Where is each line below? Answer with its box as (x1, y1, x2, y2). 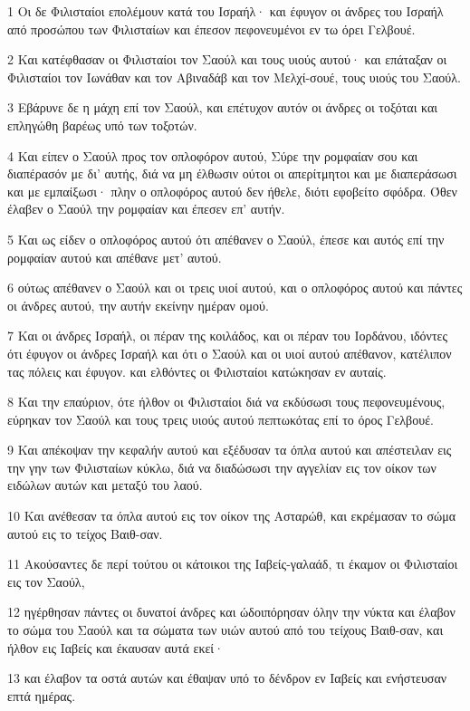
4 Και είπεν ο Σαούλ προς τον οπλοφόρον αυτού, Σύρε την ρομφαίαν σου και (7, 146, 418, 165)
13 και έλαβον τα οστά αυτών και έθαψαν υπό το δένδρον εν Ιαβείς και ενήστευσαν (7, 668, 447, 687)
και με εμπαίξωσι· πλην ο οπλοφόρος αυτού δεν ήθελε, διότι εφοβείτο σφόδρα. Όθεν (7, 181, 457, 200)
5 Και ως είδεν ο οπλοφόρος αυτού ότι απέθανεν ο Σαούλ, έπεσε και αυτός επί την (7, 229, 445, 248)
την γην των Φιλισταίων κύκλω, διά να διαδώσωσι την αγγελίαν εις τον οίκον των (7, 457, 436, 476)
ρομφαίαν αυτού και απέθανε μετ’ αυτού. (7, 247, 222, 266)
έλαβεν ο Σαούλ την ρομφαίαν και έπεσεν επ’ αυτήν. (7, 199, 285, 218)
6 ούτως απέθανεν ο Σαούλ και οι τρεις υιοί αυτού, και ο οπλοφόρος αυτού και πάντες (7, 278, 463, 297)
